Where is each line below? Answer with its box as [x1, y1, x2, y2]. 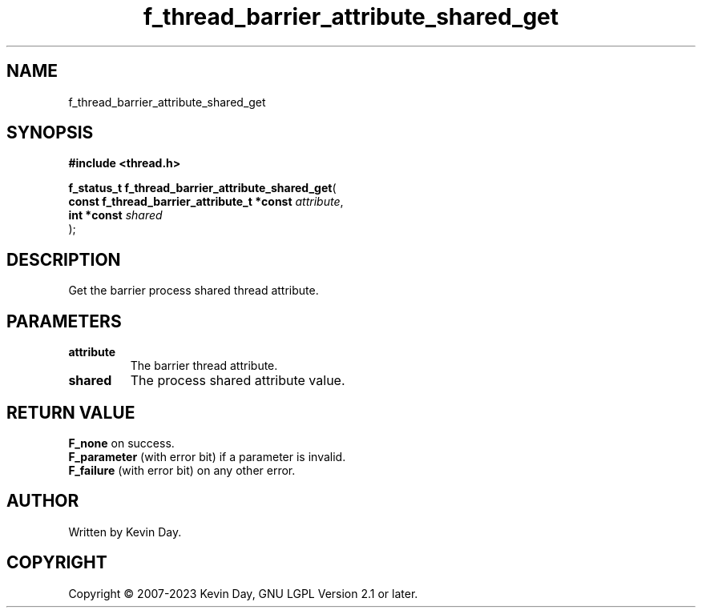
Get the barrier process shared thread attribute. [68, 283, 319, 298]
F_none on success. [68, 435, 175, 450]
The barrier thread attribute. [130, 359, 278, 373]
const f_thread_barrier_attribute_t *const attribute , [68, 195, 344, 209]
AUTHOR [6, 491, 79, 512]
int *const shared [68, 208, 163, 223]
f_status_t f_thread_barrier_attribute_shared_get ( [68, 181, 337, 195]
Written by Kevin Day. [68, 524, 182, 539]
